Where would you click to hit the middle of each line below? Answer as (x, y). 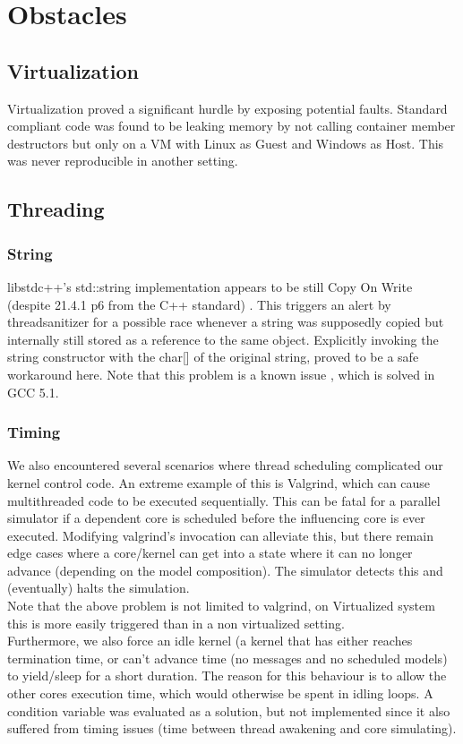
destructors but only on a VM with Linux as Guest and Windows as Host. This (226, 143)
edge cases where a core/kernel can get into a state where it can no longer (210, 553)
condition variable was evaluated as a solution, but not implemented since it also (229, 710)
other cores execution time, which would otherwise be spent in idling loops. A (220, 693)
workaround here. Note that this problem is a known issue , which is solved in (221, 374)
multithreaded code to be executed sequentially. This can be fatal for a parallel (224, 500)
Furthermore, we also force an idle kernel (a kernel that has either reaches (210, 641)
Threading (56, 209)
